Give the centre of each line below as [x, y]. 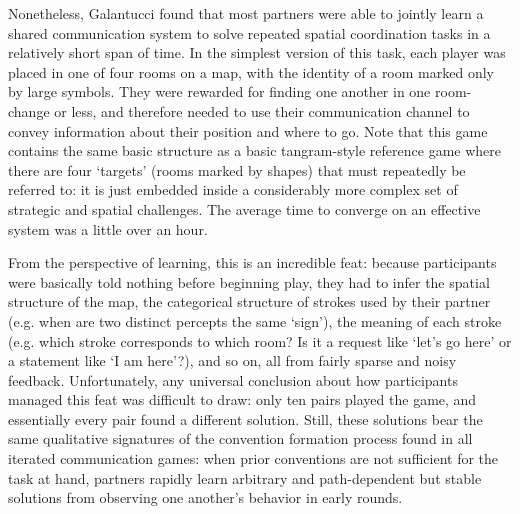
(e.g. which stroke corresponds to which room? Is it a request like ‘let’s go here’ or [260, 340]
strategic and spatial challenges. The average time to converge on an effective [244, 208]
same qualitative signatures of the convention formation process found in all [240, 438]
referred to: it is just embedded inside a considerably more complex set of [233, 189]
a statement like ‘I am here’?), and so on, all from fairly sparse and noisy [232, 360]
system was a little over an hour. [108, 228]
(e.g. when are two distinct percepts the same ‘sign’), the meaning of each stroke [255, 320]
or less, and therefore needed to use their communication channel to [262, 110]
